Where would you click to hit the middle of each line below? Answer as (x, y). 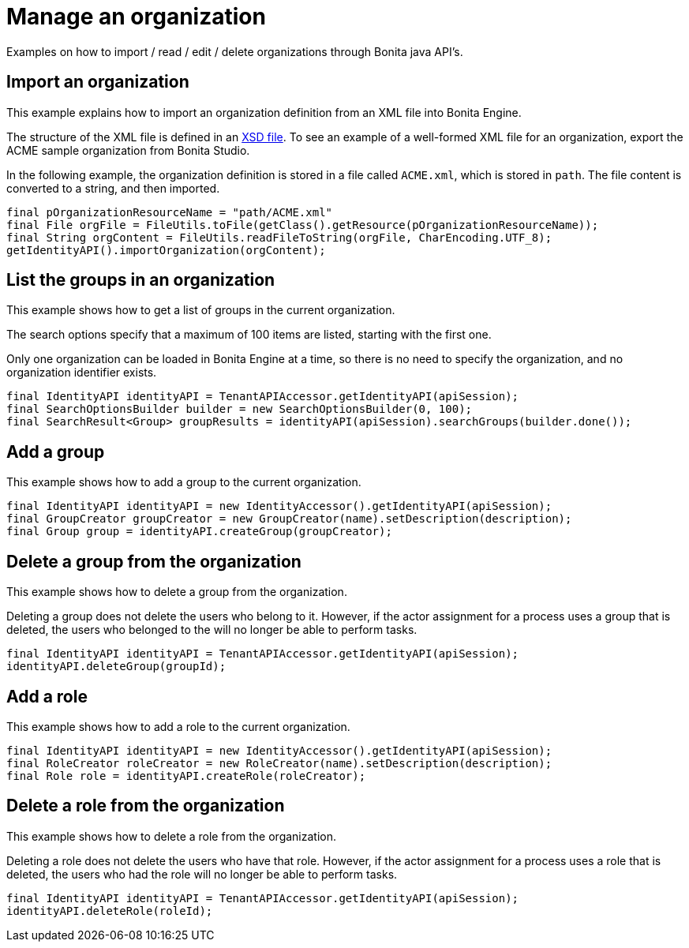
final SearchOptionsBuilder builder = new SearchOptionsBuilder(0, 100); (240, 409)
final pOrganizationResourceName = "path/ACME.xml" (170, 212)
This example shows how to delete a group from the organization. (177, 592)
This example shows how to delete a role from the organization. (172, 836)
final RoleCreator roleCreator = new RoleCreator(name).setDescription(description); (279, 763)
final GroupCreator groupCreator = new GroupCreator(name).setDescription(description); (289, 519)
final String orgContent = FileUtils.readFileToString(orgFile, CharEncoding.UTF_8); (279, 237)
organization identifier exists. (82, 373)
